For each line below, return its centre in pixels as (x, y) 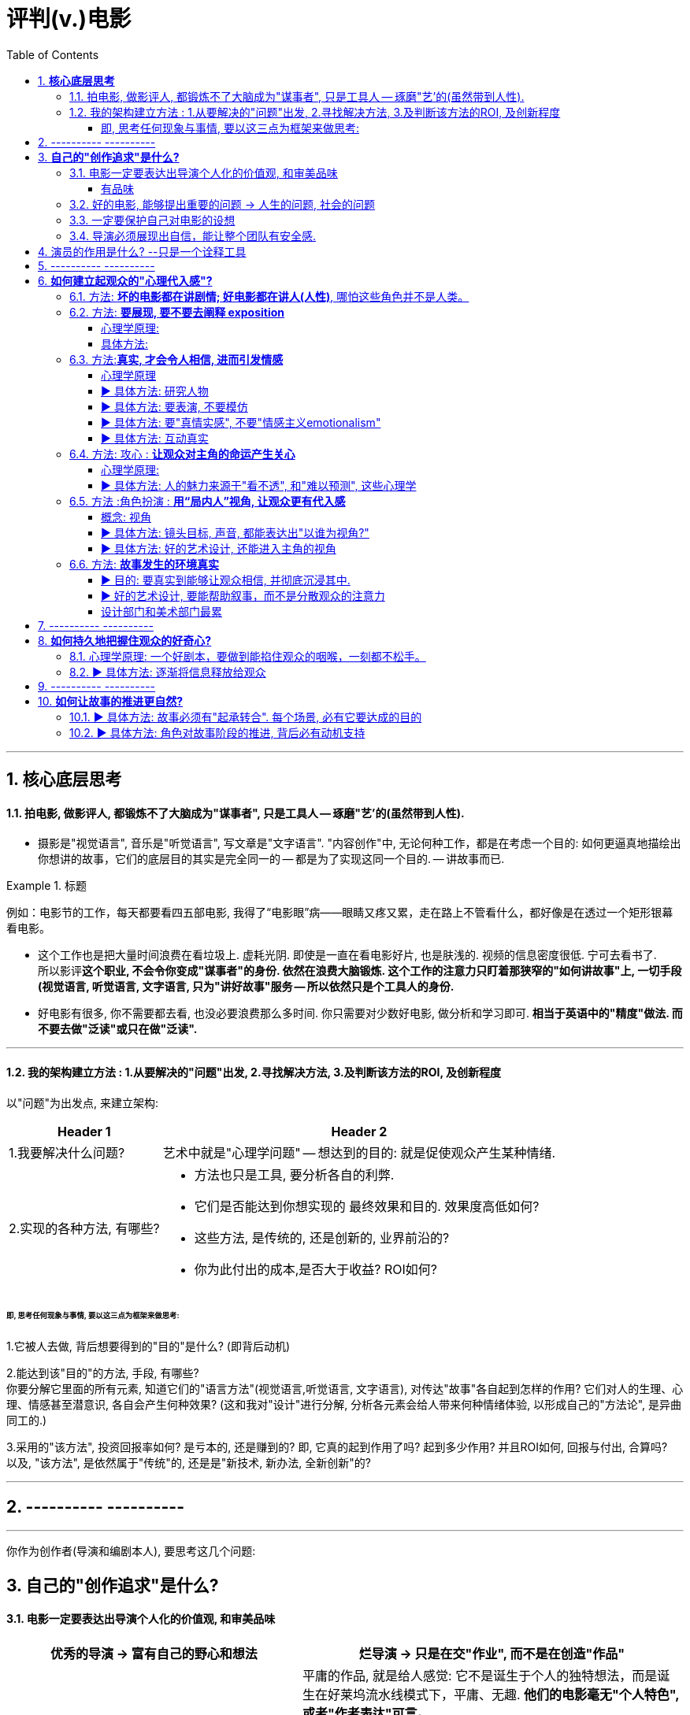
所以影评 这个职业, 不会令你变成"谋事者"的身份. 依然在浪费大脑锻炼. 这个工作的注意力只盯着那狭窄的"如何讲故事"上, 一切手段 (360, 971)
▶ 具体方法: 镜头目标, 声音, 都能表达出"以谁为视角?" (235, 532)
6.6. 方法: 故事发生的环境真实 (145, 564)
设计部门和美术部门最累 (161, 611)
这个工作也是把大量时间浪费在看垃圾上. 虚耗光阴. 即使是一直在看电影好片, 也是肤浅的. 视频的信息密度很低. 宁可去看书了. (347, 955)
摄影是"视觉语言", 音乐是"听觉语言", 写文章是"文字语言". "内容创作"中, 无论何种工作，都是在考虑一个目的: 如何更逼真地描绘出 (360, 843)
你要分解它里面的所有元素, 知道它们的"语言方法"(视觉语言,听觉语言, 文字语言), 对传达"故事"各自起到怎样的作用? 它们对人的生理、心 (345, 1389)
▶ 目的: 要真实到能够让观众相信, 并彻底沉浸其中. (226, 580)
